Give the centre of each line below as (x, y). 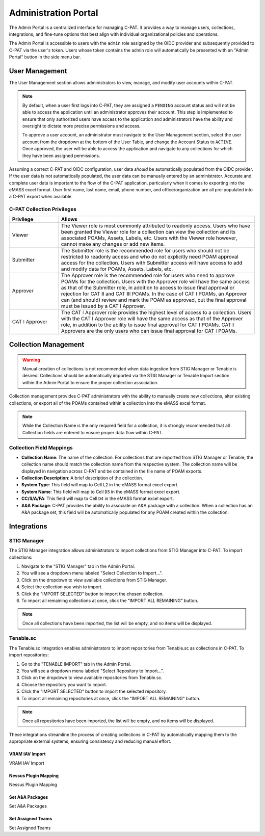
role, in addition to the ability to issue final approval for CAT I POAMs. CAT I (147, 325)
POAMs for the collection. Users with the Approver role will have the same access (155, 281)
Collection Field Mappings (41, 447)
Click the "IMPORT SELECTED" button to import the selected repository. (94, 691)
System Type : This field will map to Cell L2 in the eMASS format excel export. (100, 485)
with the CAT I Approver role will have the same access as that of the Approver (152, 318)
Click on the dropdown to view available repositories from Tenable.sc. (92, 678)
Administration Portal (53, 13)
